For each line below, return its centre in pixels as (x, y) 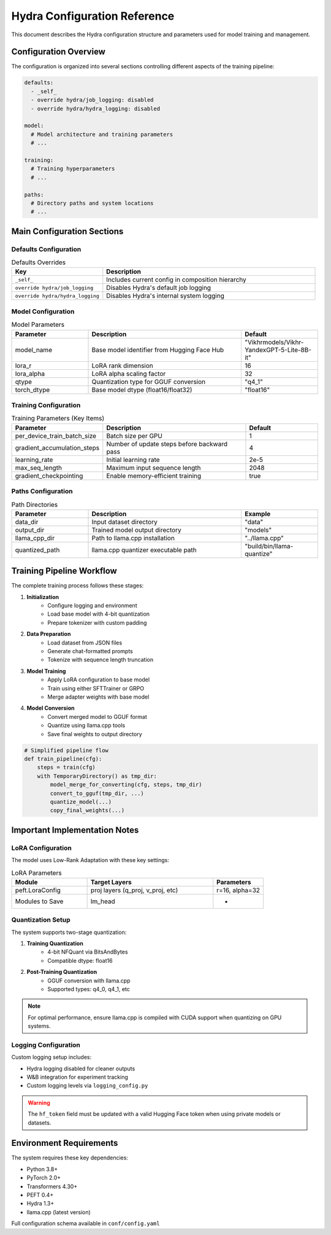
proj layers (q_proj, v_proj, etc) (134, 890)
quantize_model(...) (81, 802)
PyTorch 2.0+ (44, 1178)
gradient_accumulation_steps (57, 447)
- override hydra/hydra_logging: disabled (96, 108)
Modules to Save (39, 901)
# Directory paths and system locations (92, 203)
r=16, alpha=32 (238, 890)
